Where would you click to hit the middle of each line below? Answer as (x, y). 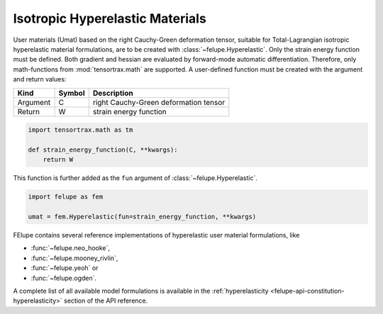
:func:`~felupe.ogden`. (64, 278)
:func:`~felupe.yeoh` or (65, 268)
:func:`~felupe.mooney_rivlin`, (74, 258)
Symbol (72, 93)
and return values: (40, 79)
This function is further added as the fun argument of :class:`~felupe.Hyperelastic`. (135, 178)
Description (113, 93)
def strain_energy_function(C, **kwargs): (103, 150)
